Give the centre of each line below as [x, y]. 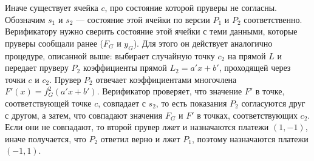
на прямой [247, 55]
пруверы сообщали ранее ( [54, 43]
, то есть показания [191, 103]
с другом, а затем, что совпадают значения [84, 115]
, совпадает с [122, 103]
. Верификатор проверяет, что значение [169, 91]
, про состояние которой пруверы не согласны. [191, 7]
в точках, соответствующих [247, 115]
